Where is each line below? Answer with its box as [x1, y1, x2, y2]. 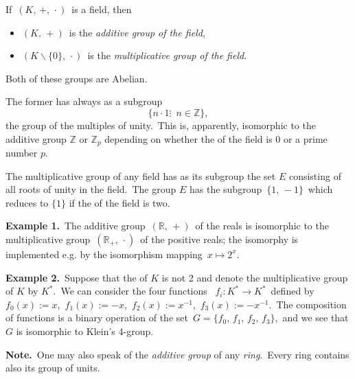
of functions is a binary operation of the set [5, 310, 188, 325]
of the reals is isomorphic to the [195, 218, 329, 233]
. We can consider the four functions [53, 284, 207, 298]
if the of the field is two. [69, 195, 170, 209]
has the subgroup [189, 182, 262, 196]
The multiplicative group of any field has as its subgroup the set [5, 168, 276, 183]
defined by [271, 284, 314, 298]
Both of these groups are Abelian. [5, 71, 148, 85]
